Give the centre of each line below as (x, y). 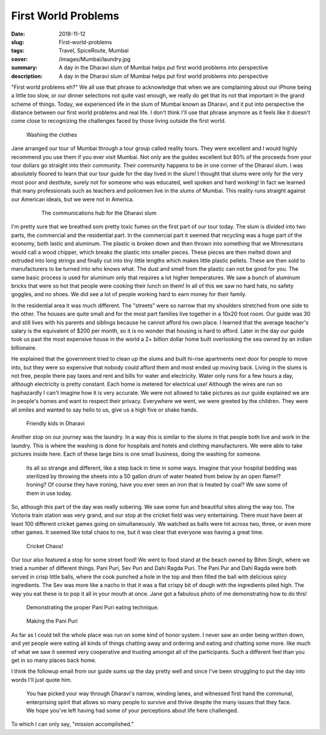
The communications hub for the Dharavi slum (99, 213)
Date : (18, 34)
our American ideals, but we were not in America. (72, 199)
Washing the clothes (52, 134)
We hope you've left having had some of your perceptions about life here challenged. (132, 710)
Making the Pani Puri (52, 621)
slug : (18, 42)
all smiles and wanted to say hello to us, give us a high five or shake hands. (105, 410)
